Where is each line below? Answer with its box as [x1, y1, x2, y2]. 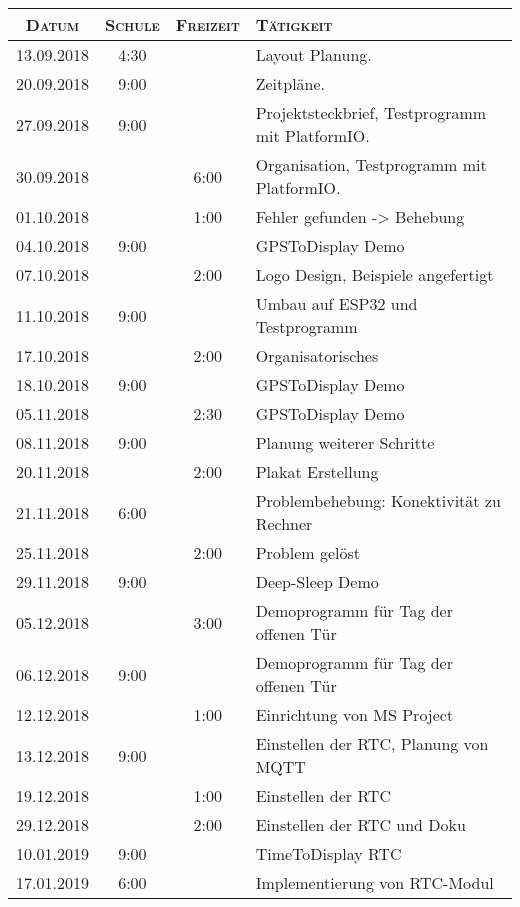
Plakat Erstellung [255, 460, 379, 483]
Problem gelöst [255, 541, 361, 564]
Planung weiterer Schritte [255, 431, 435, 454]
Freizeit [175, 13, 240, 36]
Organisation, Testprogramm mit [255, 153, 487, 176]
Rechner [255, 512, 313, 535]
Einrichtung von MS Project [255, 703, 454, 726]
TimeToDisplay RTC [255, 842, 402, 865]
